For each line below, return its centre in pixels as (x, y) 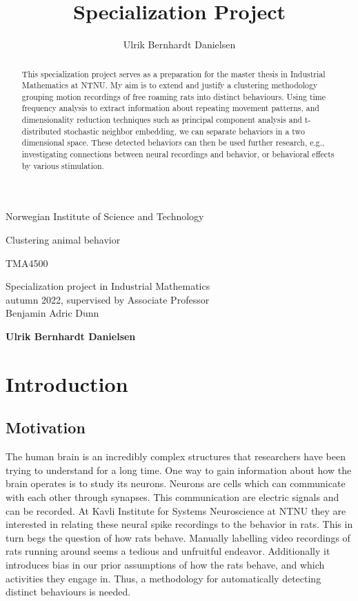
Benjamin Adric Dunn (52, 313)
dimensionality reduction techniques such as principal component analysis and (162, 120)
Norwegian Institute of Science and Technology (105, 216)
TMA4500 (27, 263)
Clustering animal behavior (63, 240)
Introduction (67, 383)
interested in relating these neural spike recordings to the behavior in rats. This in (179, 524)
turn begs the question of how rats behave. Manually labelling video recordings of (178, 537)
